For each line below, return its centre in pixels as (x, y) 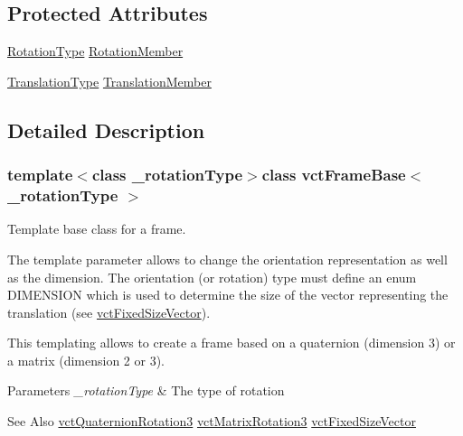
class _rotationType (167, 175)
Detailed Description (106, 130)
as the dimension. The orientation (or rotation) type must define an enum (212, 277)
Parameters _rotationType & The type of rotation (146, 390)
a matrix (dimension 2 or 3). (86, 360)
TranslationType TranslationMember (109, 81)
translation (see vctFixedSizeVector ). (109, 312)
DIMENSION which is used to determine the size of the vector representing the (228, 295)
